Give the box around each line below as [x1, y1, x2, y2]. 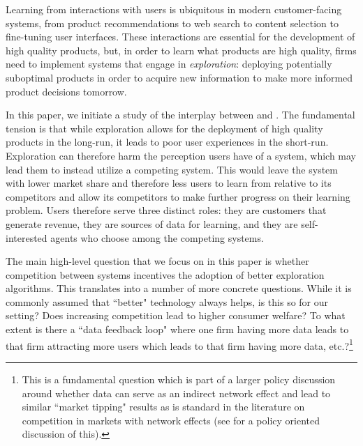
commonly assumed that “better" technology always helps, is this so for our [6, 294, 329, 309]
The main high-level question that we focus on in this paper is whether [6, 254, 309, 268]
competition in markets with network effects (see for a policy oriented [22, 413, 320, 427]
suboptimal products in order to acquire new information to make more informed [6, 70, 353, 84]
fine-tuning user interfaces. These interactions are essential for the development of [6, 29, 355, 44]
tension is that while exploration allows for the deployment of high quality [6, 121, 323, 135]
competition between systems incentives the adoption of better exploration [6, 267, 325, 282]
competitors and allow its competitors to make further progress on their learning [6, 189, 350, 203]
